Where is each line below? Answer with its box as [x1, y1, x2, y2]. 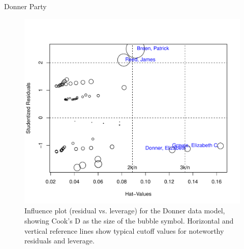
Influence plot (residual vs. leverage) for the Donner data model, [24, 205, 225, 216]
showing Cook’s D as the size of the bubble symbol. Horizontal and [24, 215, 234, 226]
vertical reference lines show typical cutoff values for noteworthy [24, 225, 224, 236]
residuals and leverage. [24, 235, 95, 246]
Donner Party [4, 1, 47, 11]
